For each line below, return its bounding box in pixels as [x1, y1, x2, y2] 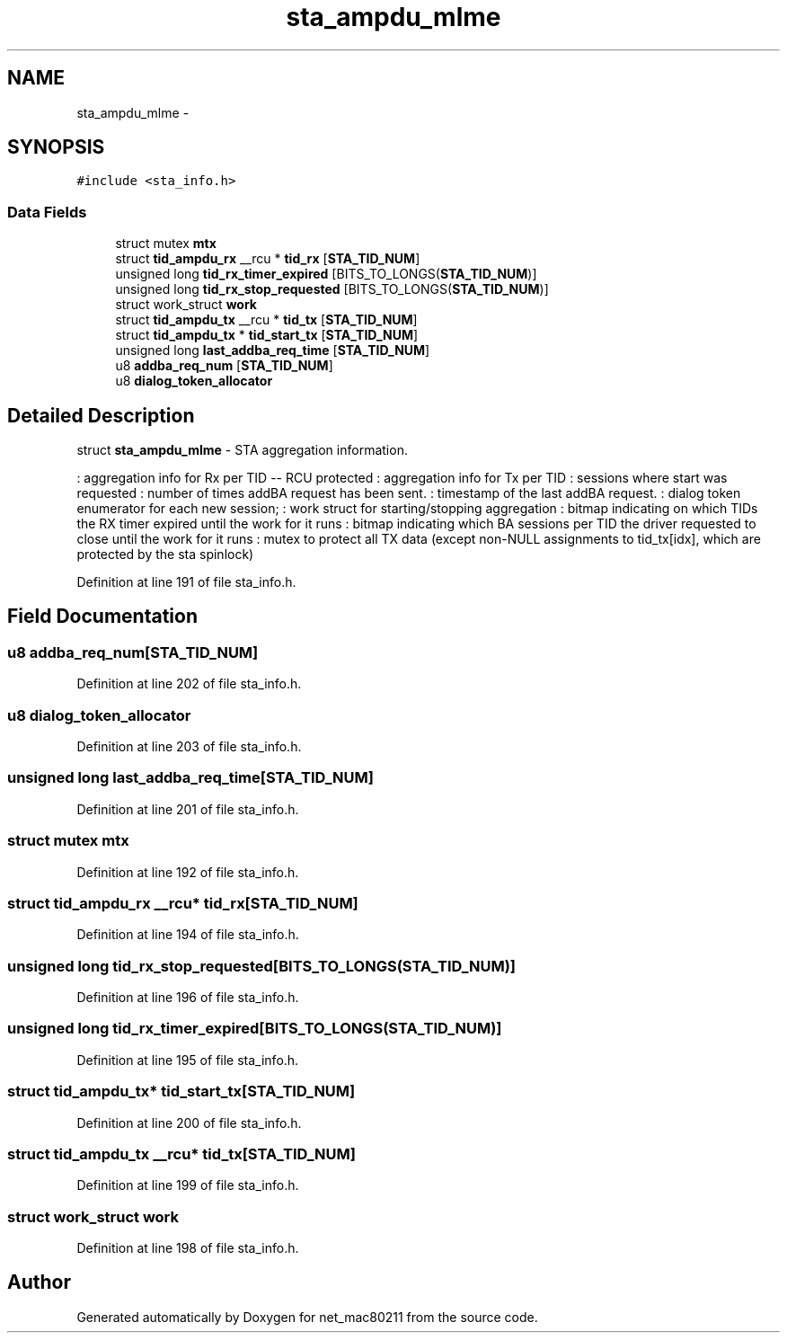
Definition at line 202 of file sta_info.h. [76, 676, 302, 692]
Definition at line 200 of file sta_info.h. [76, 1114, 302, 1131]
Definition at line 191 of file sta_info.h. [76, 574, 296, 590]
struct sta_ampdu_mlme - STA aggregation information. [76, 442, 408, 458]
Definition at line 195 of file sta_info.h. [76, 1052, 299, 1068]
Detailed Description [7, 404, 195, 427]
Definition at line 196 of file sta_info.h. [76, 989, 299, 1005]
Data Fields [7, 202, 87, 221]
